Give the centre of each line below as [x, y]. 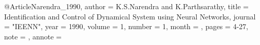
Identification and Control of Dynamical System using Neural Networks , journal [130, 16]
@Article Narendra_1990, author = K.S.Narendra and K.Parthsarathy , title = [126, 6]
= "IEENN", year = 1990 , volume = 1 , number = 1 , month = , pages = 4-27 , [126, 26]
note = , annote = [33, 36]
